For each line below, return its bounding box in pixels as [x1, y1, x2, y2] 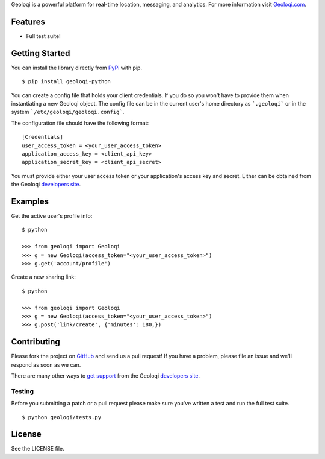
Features [11, 16, 45, 27]
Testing [11, 387, 34, 395]
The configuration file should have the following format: [11, 119, 149, 127]
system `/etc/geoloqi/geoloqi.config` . [11, 109, 125, 116]
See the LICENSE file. [11, 445, 64, 452]
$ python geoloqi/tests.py [22, 414, 102, 420]
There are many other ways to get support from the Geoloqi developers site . [11, 372, 200, 379]
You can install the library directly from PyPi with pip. [11, 64, 143, 71]
